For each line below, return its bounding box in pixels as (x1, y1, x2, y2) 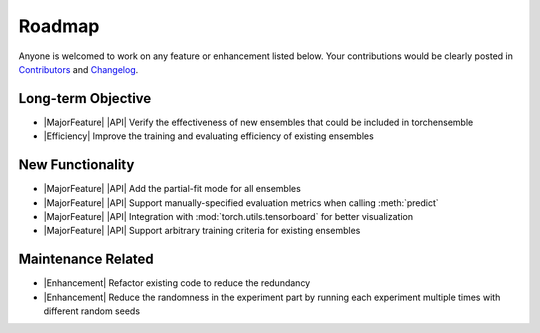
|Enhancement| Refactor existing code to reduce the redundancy (43, 277, 311, 289)
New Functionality (18, 156, 135, 174)
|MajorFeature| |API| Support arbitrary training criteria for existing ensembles (43, 225, 361, 237)
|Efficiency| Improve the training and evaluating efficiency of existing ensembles (43, 130, 374, 142)
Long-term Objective (18, 90, 152, 107)
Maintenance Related (18, 251, 154, 268)
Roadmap (18, 15, 100, 37)
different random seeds (43, 305, 140, 317)
